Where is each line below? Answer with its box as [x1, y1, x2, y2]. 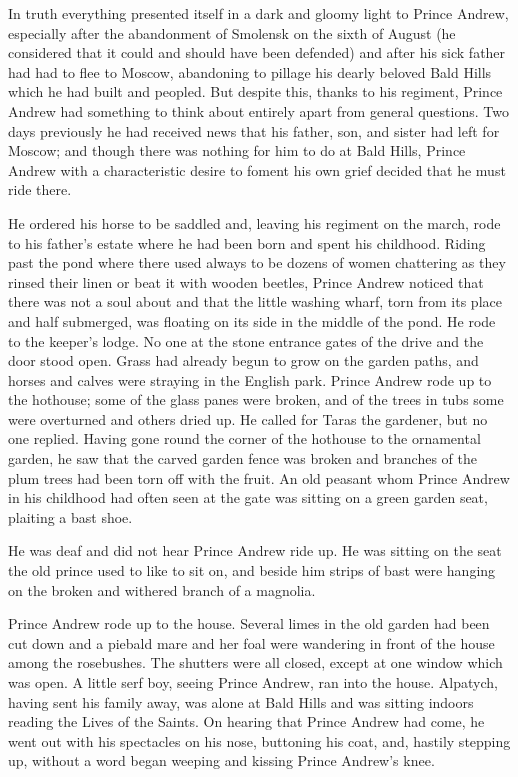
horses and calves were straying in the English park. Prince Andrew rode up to [8, 369, 492, 390]
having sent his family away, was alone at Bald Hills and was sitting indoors [8, 691, 474, 712]
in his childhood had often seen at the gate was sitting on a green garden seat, [8, 487, 488, 508]
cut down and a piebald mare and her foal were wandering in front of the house [8, 632, 495, 653]
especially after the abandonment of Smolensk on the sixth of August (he [8, 22, 456, 43]
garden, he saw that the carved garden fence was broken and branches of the [8, 448, 478, 469]
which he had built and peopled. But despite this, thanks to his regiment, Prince [8, 81, 503, 102]
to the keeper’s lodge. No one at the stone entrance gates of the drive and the [8, 330, 484, 351]
